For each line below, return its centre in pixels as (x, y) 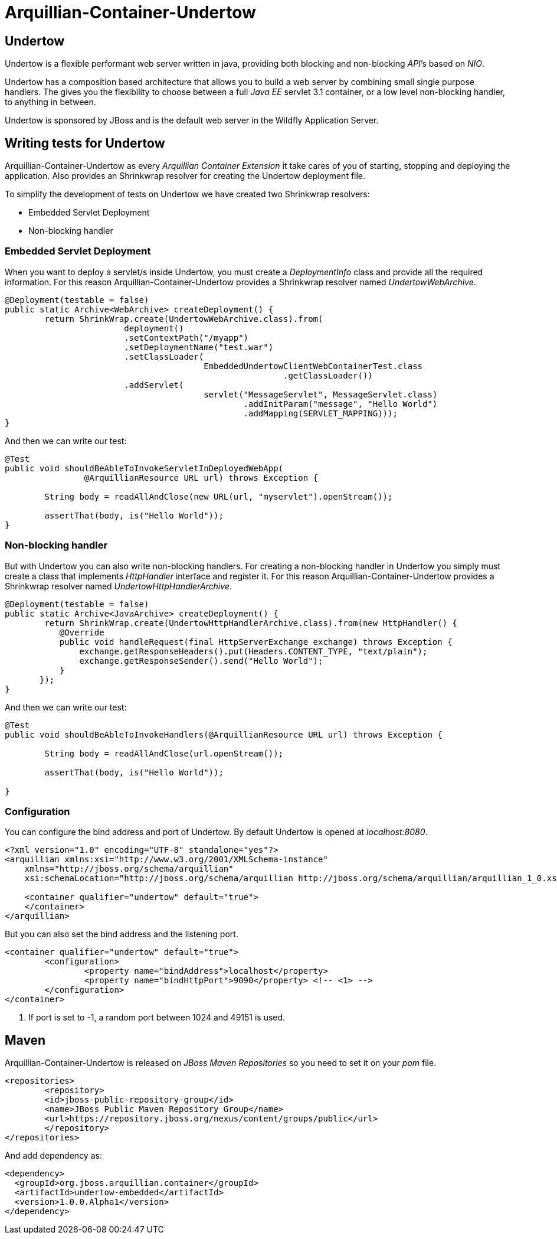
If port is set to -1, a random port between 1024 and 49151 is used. (157, 1018)
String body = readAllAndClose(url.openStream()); (164, 753)
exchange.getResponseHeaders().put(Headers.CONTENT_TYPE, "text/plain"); (253, 651)
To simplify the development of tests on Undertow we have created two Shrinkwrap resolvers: (187, 194)
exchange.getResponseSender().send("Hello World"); (201, 661)
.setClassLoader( (164, 356)
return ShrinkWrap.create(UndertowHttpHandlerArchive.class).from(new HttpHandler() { (251, 623)
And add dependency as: (53, 1156)
